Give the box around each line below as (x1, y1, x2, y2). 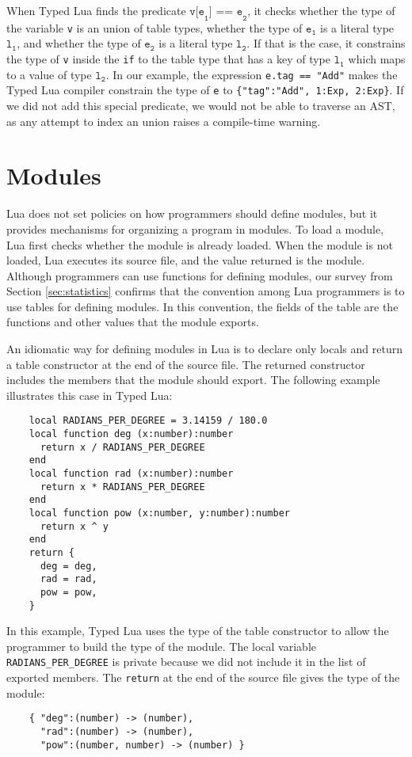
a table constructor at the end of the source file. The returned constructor (6, 356, 365, 372)
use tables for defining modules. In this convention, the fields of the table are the (6, 298, 399, 314)
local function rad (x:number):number (29, 468, 234, 480)
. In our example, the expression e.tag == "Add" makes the (105, 66, 398, 82)
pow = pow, (40, 586, 97, 598)
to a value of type (6, 66, 92, 82)
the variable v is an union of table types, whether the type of (6, 19, 303, 36)
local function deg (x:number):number (29, 428, 234, 440)
